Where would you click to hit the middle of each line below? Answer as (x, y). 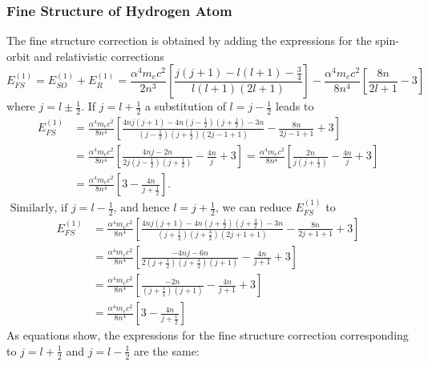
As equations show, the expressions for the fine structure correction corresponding (208, 335)
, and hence (141, 209)
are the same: (166, 350)
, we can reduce (253, 209)
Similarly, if (39, 209)
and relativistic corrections (99, 56)
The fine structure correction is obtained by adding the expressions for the (189, 40)
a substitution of (186, 106)
